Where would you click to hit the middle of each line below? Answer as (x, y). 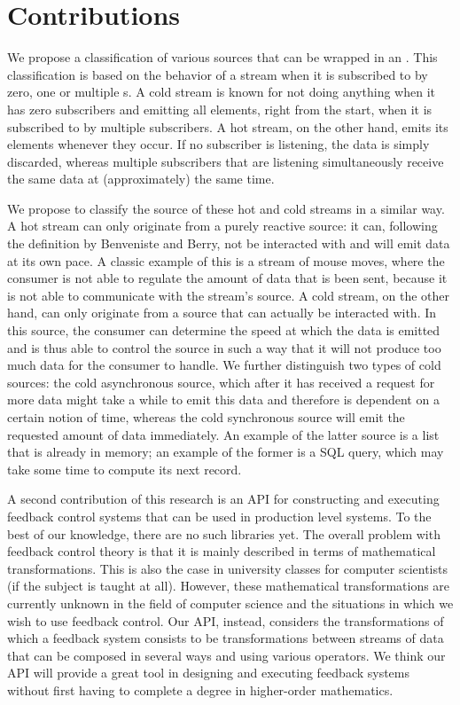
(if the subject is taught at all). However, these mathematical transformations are (229, 586)
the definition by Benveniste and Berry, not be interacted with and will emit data (229, 243)
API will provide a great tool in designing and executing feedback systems (209, 673)
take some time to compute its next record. (125, 469)
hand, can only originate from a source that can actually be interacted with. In (222, 313)
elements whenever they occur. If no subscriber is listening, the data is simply (218, 144)
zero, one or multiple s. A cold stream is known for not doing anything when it (221, 92)
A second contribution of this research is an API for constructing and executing (223, 499)
